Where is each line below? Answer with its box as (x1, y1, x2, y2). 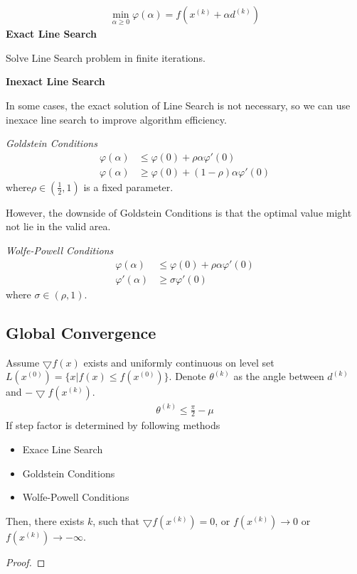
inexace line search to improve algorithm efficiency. (6, 112, 227, 126)
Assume (6, 354, 40, 369)
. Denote (169, 369, 206, 384)
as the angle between (233, 369, 324, 384)
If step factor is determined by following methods (6, 418, 220, 433)
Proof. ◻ (6, 554, 46, 569)
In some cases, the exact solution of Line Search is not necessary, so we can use (6, 98, 351, 113)
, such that (92, 513, 140, 528)
